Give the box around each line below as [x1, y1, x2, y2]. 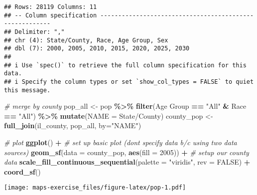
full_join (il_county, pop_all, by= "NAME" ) [4, 120, 141, 131]
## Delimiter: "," [4, 28, 65, 35]
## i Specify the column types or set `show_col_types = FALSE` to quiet [4, 78, 254, 85]
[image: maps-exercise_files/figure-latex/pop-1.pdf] [4, 184, 186, 192]
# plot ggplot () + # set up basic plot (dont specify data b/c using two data [4, 137, 237, 147]
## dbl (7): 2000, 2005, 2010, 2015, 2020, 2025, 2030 [4, 45, 190, 52]
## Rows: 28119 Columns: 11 [4, 3, 97, 10]
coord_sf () [4, 166, 41, 177]
